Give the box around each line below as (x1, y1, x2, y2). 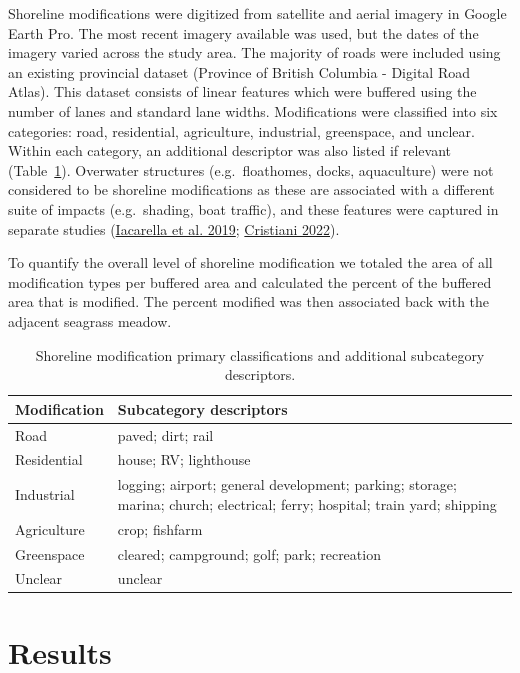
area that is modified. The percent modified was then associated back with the (8, 291, 490, 312)
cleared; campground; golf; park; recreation (117, 543, 381, 564)
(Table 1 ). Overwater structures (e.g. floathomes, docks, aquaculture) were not (8, 159, 494, 180)
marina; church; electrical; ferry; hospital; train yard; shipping (117, 493, 497, 514)
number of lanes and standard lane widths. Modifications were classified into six (8, 100, 498, 121)
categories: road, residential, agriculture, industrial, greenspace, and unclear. (8, 120, 475, 141)
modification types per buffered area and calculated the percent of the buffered (8, 271, 492, 292)
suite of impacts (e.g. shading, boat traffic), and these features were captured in (8, 198, 499, 219)
